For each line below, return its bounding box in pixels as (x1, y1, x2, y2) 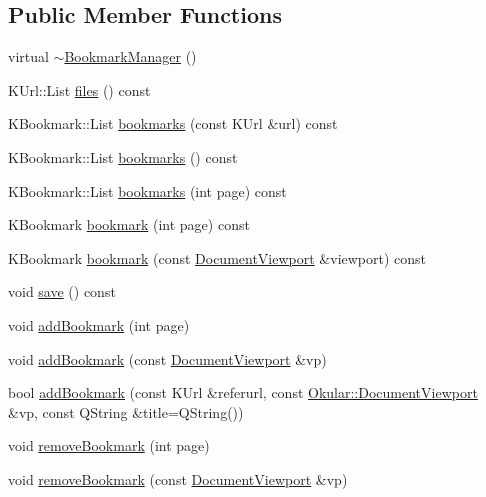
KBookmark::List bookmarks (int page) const (8, 180, 287, 201)
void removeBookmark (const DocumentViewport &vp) (8, 468, 348, 489)
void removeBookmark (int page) (8, 435, 210, 456)
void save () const (8, 281, 116, 302)
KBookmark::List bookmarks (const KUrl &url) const (8, 113, 338, 134)
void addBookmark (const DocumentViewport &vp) (8, 348, 327, 369)
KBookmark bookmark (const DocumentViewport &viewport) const (8, 247, 427, 268)
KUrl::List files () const (8, 79, 151, 100)
